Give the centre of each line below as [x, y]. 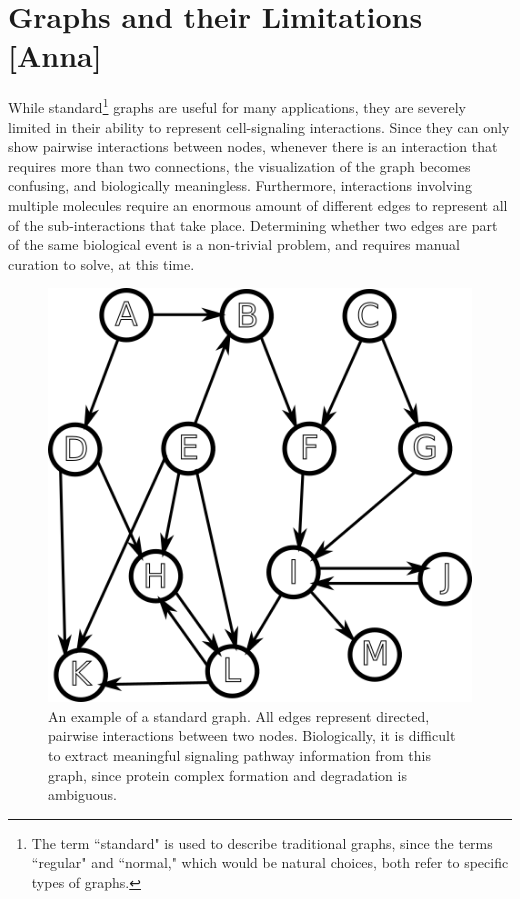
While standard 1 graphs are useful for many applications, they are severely [237, 105]
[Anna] [55, 55]
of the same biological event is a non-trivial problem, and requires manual [234, 244]
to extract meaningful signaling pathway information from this [239, 755]
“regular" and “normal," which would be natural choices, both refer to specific [270, 862]
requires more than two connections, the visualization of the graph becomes [239, 165]
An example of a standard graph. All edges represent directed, [239, 715]
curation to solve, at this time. [101, 263]
